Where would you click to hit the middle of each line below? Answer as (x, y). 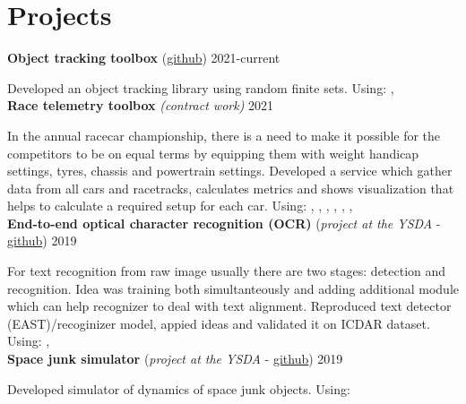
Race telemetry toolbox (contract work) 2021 (141, 105)
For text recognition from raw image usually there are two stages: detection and (227, 271)
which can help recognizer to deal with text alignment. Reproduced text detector (229, 306)
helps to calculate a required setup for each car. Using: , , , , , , (180, 206)
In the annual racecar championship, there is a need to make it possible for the (224, 135)
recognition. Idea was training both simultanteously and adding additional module (233, 288)
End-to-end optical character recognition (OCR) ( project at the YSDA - (224, 223)
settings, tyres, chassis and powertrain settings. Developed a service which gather (230, 171)
